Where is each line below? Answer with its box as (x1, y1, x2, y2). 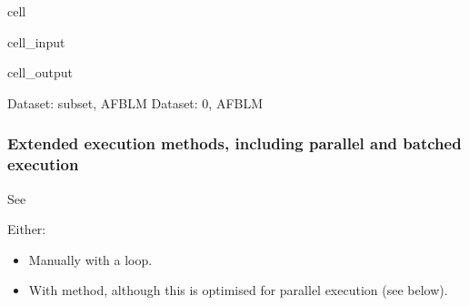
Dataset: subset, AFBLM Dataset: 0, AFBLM (7, 93, 264, 112)
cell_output (7, 63, 73, 82)
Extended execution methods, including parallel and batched (7, 132, 462, 155)
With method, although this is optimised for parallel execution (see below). (28, 280, 448, 300)
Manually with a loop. (28, 250, 153, 269)
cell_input (7, 32, 65, 51)
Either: (7, 219, 46, 239)
